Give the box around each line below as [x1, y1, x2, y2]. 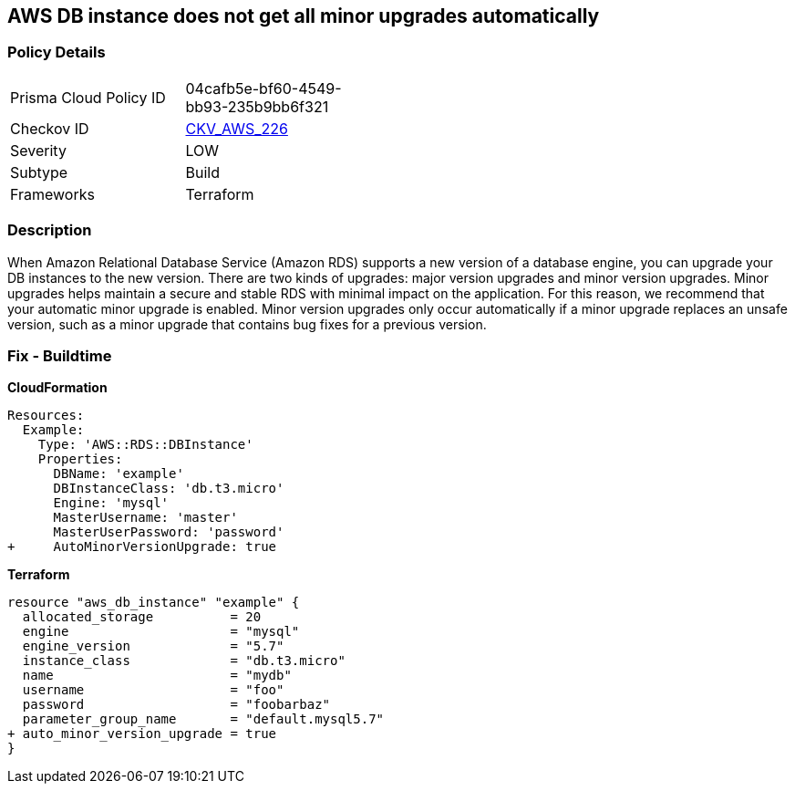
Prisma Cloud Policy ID [10, 88, 166, 107]
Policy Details [7, 43, 106, 62]
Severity [10, 141, 67, 160]
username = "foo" [22, 682, 284, 698]
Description [7, 221, 92, 240]
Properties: [37, 452, 123, 467]
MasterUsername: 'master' [53, 510, 238, 526]
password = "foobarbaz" [22, 697, 331, 713]
